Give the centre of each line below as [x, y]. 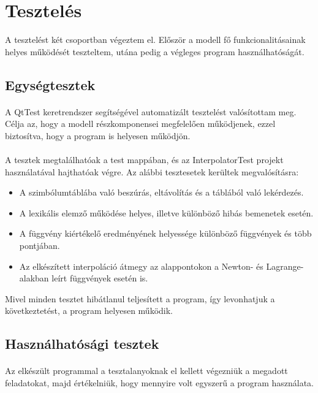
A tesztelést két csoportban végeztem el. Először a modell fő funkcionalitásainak [155, 40]
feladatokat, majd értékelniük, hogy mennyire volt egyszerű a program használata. [159, 382]
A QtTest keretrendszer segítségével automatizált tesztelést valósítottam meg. [151, 111]
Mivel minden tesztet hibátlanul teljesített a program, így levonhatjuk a [140, 298]
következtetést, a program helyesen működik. [89, 311]
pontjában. [40, 246]
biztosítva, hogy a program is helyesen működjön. [98, 135]
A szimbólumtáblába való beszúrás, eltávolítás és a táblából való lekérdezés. [161, 192]
